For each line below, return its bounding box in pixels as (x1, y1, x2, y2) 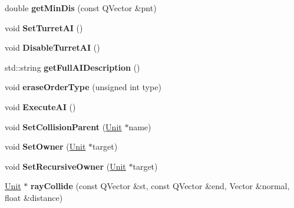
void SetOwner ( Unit (5, 140, 86, 153)
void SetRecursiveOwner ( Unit (5, 160, 126, 172)
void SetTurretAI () (5, 21, 83, 34)
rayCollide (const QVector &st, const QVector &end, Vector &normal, (30, 180, 290, 192)
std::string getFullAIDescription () (5, 61, 140, 73)
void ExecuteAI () (5, 100, 76, 113)
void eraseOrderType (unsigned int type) (5, 81, 161, 93)
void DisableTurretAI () (5, 41, 100, 54)
